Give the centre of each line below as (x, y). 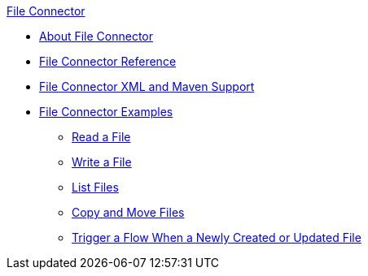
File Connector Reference (108, 61)
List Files (95, 187)
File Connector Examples (106, 112)
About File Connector (96, 36)
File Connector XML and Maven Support (147, 86)
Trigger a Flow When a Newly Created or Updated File (217, 237)
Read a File (101, 137)
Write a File (102, 162)
